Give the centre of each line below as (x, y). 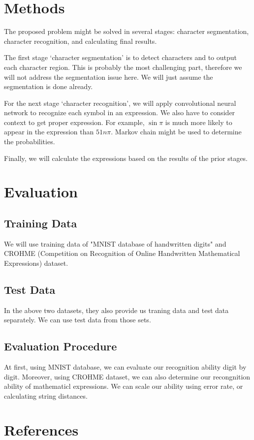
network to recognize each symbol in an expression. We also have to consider (120, 112)
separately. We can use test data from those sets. (78, 320)
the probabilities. (30, 141)
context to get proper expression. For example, (74, 122)
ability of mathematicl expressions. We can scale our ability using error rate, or (124, 386)
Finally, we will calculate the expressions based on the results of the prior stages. (126, 158)
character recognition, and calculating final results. (80, 41)
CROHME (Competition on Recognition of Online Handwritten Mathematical (122, 253)
